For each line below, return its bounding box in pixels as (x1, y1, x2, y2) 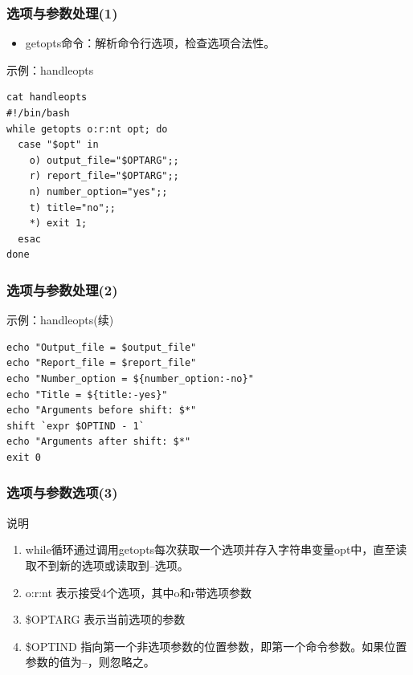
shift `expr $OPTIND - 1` (6, 420, 145, 432)
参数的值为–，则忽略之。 (25, 653, 155, 670)
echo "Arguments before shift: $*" (6, 405, 197, 417)
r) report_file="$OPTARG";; (29, 170, 179, 182)
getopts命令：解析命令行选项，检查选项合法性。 (25, 35, 276, 51)
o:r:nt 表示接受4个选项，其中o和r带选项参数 (25, 584, 252, 600)
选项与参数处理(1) (6, 2, 118, 22)
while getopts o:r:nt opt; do (6, 123, 168, 135)
